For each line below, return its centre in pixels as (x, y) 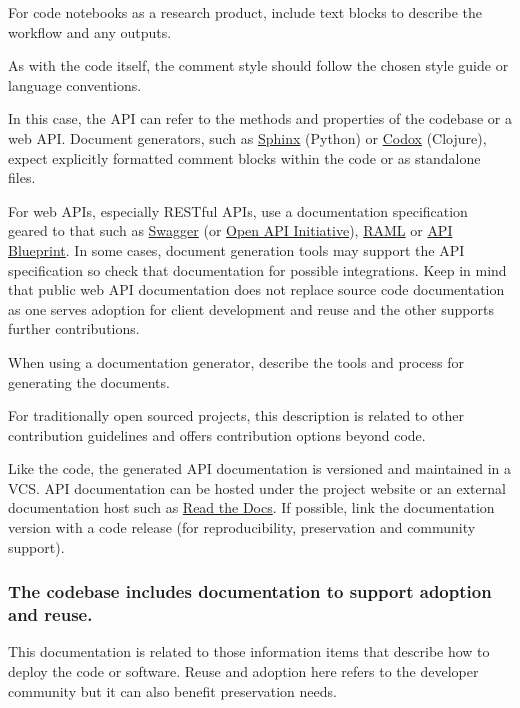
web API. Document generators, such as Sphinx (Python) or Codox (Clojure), (247, 137)
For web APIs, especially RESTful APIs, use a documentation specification (238, 210)
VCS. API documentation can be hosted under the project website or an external (257, 487)
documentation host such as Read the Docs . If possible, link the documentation (251, 507)
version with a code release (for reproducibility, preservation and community (242, 527)
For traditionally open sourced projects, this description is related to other (236, 415)
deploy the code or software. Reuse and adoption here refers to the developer (243, 670)
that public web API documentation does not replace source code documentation (256, 289)
